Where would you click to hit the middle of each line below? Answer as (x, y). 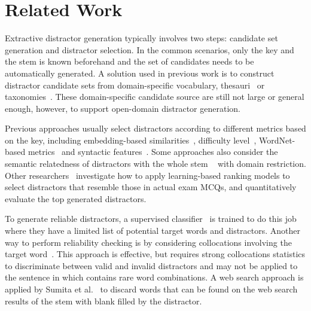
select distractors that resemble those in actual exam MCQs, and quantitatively (151, 187)
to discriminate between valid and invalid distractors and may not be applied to (151, 265)
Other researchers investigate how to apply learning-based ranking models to (147, 175)
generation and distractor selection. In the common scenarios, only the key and (150, 49)
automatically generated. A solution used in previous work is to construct (140, 73)
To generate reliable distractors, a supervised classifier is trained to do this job (151, 219)
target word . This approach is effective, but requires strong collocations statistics (155, 254)
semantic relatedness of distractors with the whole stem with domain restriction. (155, 164)
